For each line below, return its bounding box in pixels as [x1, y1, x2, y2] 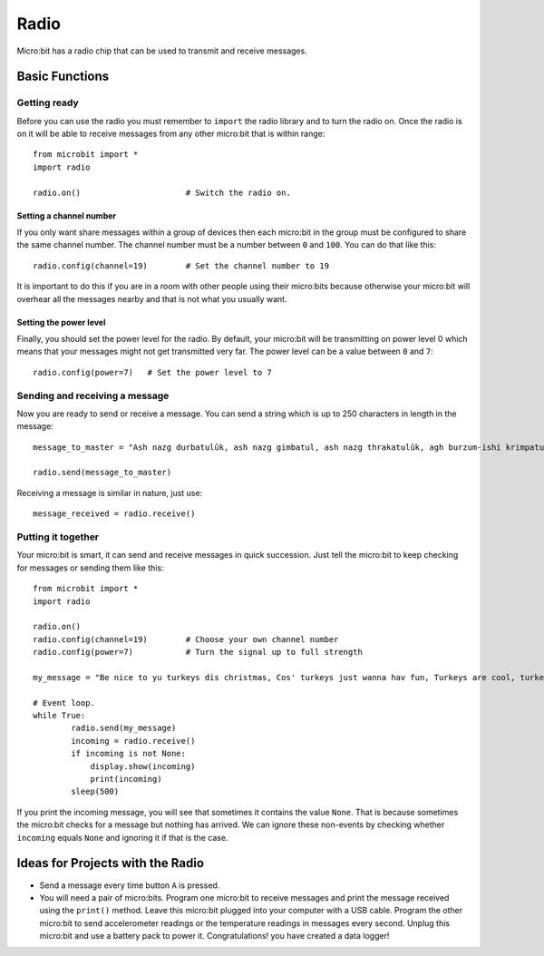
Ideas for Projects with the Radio [16, 855, 204, 871]
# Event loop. [33, 697, 95, 707]
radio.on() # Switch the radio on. [33, 187, 292, 198]
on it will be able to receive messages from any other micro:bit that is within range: [16, 128, 325, 140]
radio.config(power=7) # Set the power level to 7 [33, 367, 272, 377]
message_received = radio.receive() [33, 509, 196, 519]
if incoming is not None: [71, 748, 186, 759]
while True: [33, 710, 86, 721]
